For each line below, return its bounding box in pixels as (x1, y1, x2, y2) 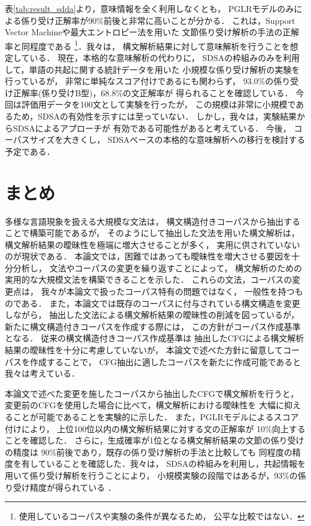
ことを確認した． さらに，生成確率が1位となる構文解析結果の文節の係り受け (5, 434, 304, 447)
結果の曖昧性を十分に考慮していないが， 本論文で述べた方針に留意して (5, 344, 283, 356)
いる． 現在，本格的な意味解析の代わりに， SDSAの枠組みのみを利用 (29, 51, 300, 64)
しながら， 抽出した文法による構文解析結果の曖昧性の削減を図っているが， (5, 308, 300, 321)
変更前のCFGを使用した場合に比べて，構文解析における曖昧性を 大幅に (5, 399, 284, 411)
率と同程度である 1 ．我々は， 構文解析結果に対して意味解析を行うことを (5, 38, 290, 52)
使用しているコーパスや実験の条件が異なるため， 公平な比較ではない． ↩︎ (19, 510, 304, 522)
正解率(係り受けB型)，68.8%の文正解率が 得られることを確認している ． (13, 86, 293, 99)
